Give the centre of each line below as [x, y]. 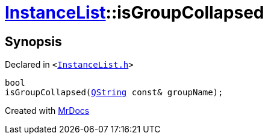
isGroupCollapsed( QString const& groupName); [114, 93]
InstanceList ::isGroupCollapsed [135, 13]
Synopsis [33, 41]
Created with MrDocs [47, 111]
